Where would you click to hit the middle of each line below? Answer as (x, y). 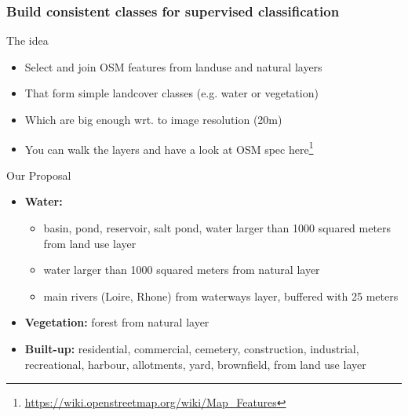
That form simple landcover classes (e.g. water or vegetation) (171, 93)
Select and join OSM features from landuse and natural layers (173, 66)
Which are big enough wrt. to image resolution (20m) (153, 119)
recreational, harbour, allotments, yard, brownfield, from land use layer (195, 364)
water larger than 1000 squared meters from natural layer (182, 270)
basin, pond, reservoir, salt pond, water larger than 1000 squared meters (217, 228)
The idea (27, 40)
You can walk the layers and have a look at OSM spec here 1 (169, 148)
